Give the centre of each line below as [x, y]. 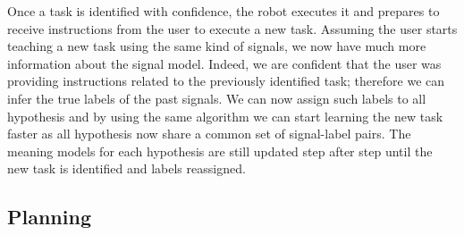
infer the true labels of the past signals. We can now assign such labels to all [217, 98]
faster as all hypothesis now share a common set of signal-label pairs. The [209, 134]
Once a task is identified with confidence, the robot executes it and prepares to [224, 11]
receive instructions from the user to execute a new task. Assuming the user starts [232, 28]
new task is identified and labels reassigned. [127, 168]
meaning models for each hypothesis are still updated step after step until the [220, 151]
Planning [49, 217]
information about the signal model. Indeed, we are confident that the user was [224, 63]
